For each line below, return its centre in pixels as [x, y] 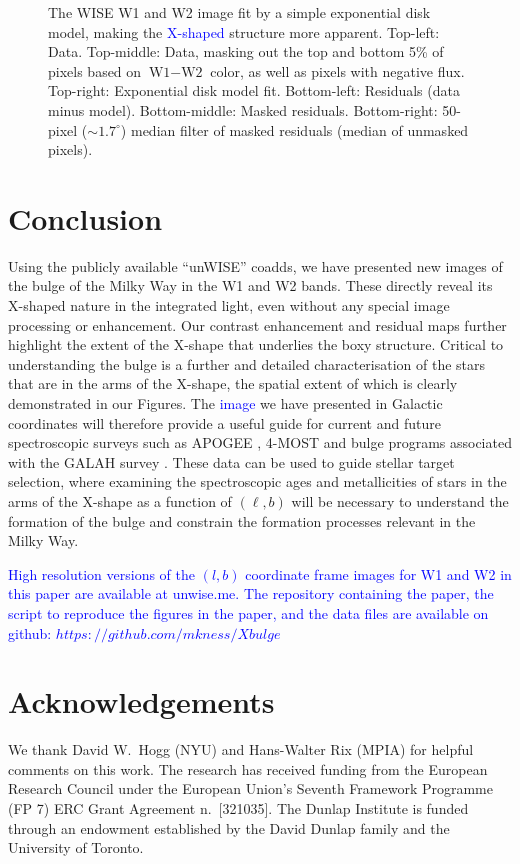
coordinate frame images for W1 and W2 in [378, 573]
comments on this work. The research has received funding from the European [248, 768]
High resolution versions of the [101, 573]
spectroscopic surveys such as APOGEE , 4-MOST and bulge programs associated [260, 442]
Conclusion [85, 217]
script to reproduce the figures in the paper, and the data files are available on [248, 612]
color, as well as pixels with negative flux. [337, 70]
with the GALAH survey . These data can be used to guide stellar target [231, 461]
